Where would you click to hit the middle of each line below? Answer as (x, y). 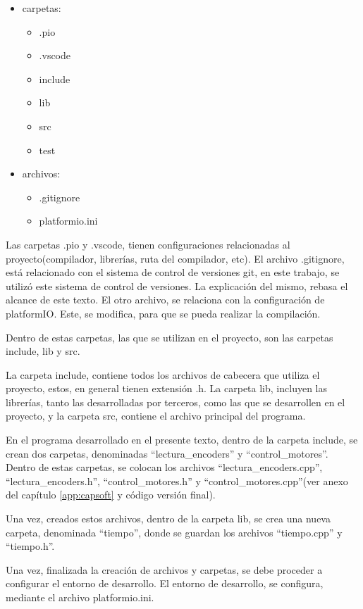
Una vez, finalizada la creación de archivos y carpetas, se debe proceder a (164, 569)
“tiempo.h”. (30, 546)
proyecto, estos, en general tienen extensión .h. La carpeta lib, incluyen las (166, 388)
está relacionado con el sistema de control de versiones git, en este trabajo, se (173, 272)
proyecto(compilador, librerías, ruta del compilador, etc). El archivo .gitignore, (175, 258)
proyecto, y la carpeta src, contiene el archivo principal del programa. (156, 416)
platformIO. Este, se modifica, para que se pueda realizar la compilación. (163, 313)
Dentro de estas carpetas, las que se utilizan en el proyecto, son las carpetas (170, 337)
